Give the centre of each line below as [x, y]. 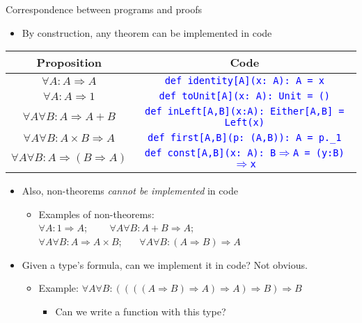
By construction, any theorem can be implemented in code [147, 32]
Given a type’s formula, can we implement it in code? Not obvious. [165, 264]
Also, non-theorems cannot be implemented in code [130, 191]
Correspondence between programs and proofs [104, 9]
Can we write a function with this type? [141, 311]
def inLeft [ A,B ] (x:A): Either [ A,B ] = [245, 111]
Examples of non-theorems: [96, 214]
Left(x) [244, 123]
